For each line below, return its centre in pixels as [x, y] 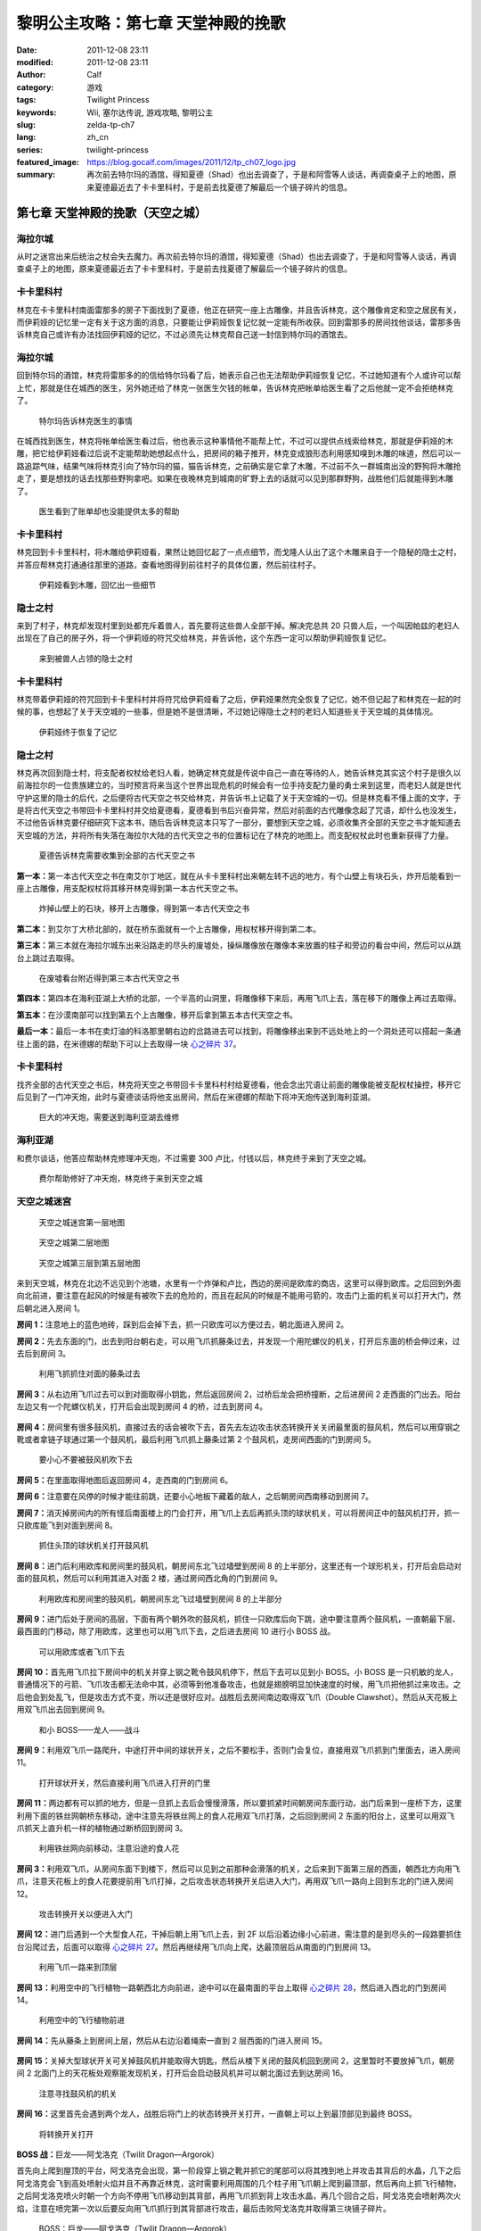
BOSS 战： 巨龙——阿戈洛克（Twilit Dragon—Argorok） [118, 2154]
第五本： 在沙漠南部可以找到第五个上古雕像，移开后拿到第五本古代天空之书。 [157, 1015]
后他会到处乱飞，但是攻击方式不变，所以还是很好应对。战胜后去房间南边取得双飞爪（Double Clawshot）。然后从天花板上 [237, 1696]
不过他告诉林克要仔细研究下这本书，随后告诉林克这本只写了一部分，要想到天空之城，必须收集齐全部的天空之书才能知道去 [239, 823]
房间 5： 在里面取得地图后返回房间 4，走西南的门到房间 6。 [125, 1480]
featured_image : [48, 162]
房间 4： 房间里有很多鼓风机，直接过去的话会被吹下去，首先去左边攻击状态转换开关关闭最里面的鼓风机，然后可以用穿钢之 [238, 1427]
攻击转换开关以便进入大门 [86, 1913]
